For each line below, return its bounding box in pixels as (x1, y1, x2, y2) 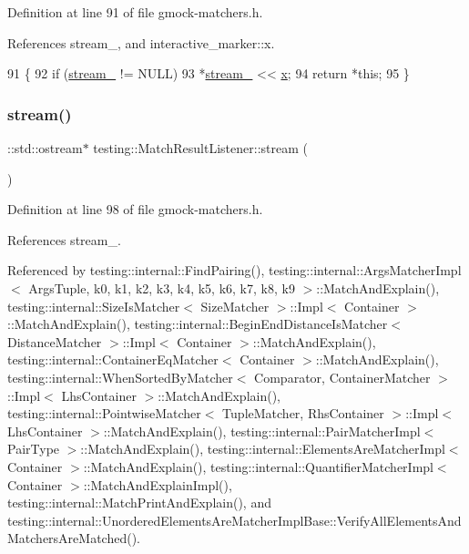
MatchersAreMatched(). (7, 528, 140, 548)
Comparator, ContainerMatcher (254, 367, 431, 386)
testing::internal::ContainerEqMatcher (7, 350, 219, 369)
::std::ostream (7, 138, 83, 157)
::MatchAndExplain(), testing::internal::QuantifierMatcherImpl (83, 457, 433, 476)
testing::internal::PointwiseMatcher (7, 404, 201, 423)
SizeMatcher (200, 296, 270, 315)
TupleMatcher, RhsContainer (222, 404, 384, 423)
